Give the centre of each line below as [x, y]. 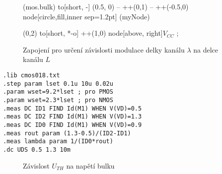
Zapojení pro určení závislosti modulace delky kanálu [104, 49]
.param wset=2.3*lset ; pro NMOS [58, 100]
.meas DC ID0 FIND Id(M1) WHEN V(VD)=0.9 [73, 125]
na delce [206, 49]
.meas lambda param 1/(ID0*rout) [58, 142]
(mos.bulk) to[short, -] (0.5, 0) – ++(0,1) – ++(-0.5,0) [106, 6]
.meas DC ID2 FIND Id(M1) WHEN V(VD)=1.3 [73, 117]
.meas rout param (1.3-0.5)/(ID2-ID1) [67, 133]
